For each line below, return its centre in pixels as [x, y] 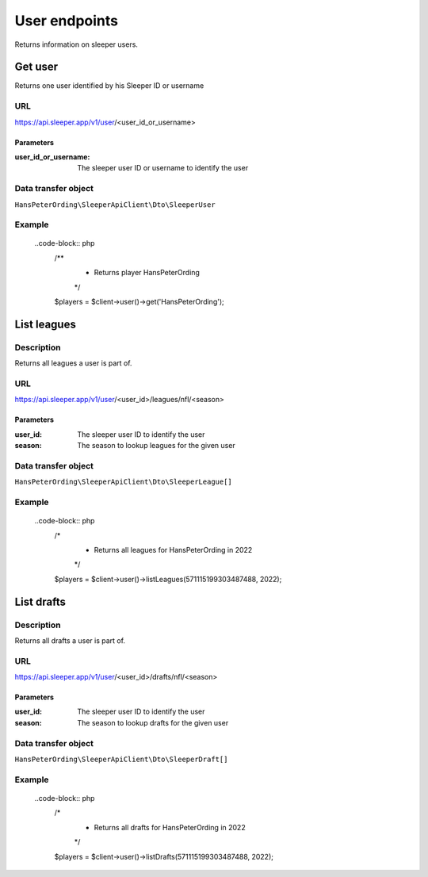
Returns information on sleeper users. [76, 44]
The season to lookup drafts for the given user [153, 722]
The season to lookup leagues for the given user [156, 446]
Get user [36, 67]
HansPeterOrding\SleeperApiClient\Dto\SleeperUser [115, 205]
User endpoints [67, 21]
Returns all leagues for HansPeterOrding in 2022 [173, 550]
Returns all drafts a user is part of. [70, 640]
